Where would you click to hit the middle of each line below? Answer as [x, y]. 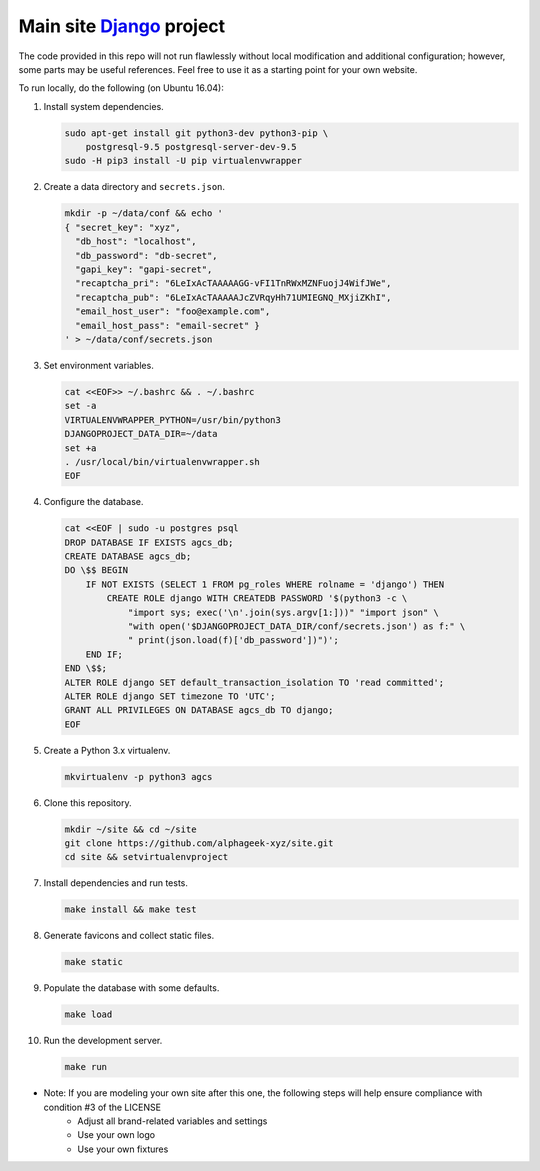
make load [88, 1014]
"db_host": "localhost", [136, 241]
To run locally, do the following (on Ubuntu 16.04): [121, 88]
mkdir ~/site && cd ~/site [130, 829]
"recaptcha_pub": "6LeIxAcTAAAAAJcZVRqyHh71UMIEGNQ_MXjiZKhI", [233, 297]
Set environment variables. [98, 365]
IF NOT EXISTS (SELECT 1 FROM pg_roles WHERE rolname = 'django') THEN [265, 584]
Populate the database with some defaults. [131, 988]
